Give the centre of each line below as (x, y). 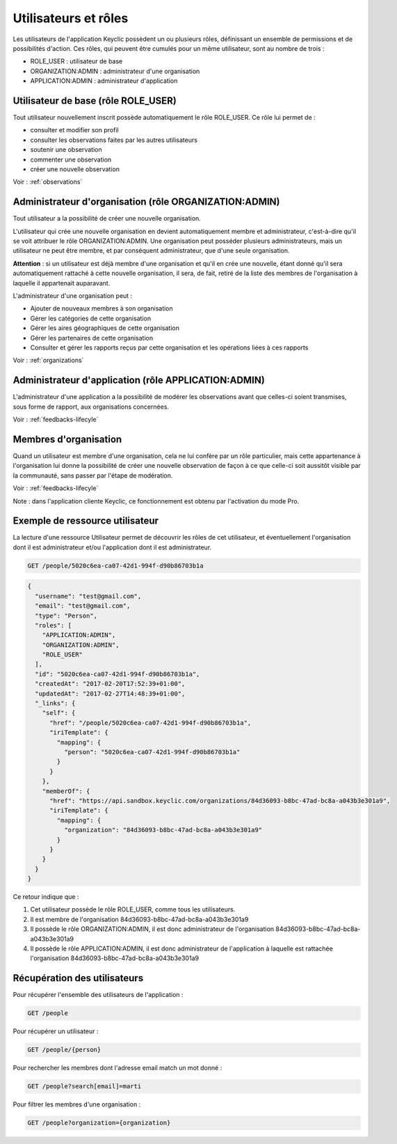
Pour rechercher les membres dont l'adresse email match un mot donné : (118, 1068)
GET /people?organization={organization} (99, 1123)
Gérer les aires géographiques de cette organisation (105, 328)
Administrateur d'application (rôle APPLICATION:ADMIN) (139, 381)
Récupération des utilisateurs (78, 978)
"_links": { (55, 704)
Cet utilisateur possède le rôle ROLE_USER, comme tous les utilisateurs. (133, 909)
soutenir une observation (66, 150)
